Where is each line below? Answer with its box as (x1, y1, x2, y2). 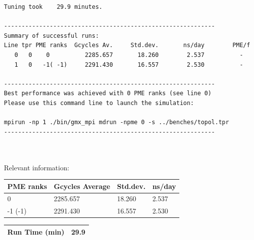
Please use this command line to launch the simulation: (4, 99, 194, 107)
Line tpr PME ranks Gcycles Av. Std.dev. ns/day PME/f (4, 42, 251, 49)
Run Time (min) (7, 226, 65, 237)
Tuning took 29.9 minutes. (4, 3, 103, 10)
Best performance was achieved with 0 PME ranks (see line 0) (4, 90, 212, 97)
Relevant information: (4, 162, 69, 172)
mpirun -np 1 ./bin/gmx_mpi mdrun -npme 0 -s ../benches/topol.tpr (4, 119, 229, 126)
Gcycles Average (54, 181, 111, 191)
